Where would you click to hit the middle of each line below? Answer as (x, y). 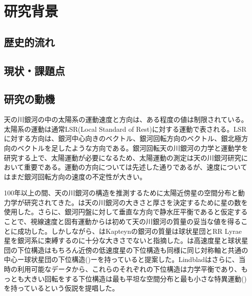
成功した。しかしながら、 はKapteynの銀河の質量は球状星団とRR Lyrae (129, 231)
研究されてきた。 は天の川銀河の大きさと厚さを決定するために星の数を (136, 202)
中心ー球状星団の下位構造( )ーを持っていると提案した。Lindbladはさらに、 (121, 259)
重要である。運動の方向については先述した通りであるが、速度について (135, 167)
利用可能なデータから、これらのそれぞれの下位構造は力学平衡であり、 (129, 269)
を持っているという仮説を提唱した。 (62, 288)
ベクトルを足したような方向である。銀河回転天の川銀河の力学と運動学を (133, 148)
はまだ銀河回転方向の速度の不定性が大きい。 (75, 176)
